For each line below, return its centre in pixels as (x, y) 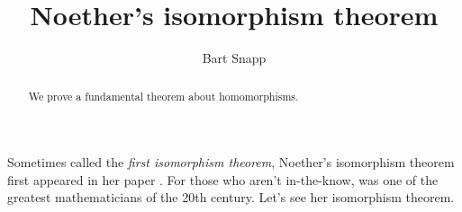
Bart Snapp (234, 58)
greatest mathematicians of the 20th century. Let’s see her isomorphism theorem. (231, 197)
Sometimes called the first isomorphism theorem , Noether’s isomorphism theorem (231, 162)
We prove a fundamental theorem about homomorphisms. (163, 96)
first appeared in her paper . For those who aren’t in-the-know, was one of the (223, 179)
